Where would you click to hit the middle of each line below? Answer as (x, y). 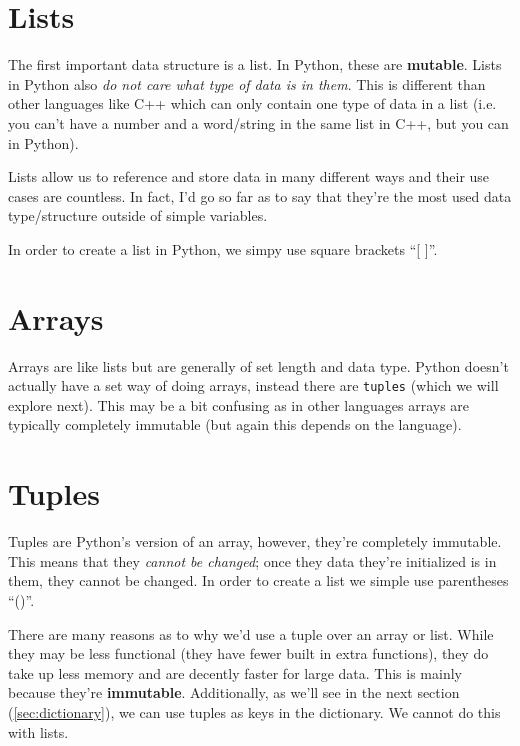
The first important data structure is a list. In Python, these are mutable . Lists (255, 64)
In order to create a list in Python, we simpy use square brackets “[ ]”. (223, 248)
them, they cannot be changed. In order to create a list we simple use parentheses (258, 580)
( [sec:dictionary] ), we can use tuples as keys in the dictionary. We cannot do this (254, 711)
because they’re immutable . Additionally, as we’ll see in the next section (234, 692)
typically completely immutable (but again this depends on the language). (235, 424)
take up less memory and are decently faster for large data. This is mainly (235, 672)
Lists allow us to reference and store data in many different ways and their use (249, 176)
